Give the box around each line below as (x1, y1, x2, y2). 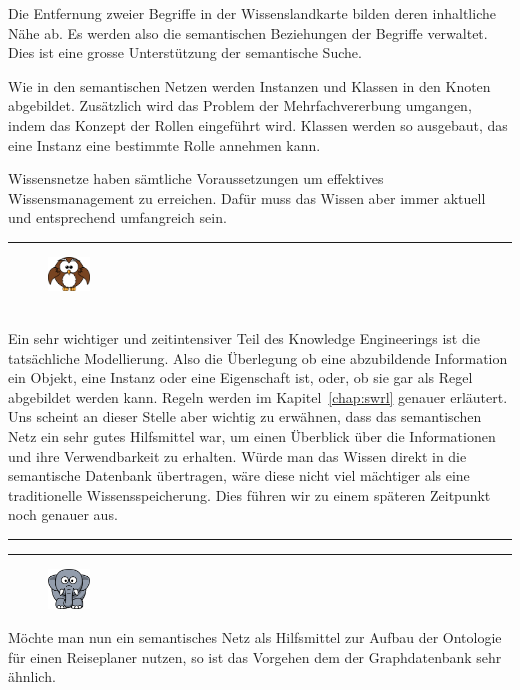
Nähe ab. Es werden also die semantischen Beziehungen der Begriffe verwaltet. (8, 22, 488, 43)
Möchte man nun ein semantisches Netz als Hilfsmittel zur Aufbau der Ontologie (8, 626, 502, 647)
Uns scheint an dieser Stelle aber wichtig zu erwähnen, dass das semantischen (8, 406, 482, 427)
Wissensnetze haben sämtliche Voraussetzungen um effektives (8, 168, 384, 189)
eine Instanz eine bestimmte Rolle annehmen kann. (8, 134, 321, 155)
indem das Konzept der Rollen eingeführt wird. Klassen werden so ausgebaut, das (8, 114, 508, 135)
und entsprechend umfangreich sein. (8, 207, 227, 228)
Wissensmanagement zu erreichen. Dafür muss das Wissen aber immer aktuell (8, 187, 486, 208)
